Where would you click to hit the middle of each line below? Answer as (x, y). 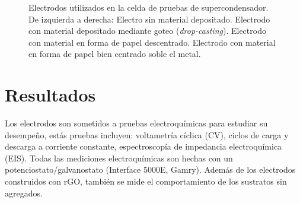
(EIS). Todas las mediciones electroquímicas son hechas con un (119, 158)
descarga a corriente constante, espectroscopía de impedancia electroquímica (143, 146)
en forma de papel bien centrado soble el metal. (115, 54)
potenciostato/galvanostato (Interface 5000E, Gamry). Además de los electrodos (150, 169)
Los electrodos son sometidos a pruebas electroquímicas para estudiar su (136, 123)
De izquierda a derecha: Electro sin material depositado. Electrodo (149, 19)
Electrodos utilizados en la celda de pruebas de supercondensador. (149, 7)
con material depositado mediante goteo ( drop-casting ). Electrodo (147, 31)
